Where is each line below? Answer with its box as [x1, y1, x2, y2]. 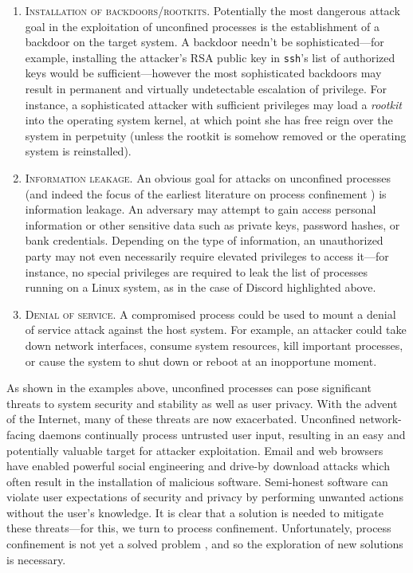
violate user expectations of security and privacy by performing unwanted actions [6, 489, 403, 505]
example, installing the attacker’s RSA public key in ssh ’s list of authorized [25, 49, 395, 65]
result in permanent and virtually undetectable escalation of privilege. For [25, 80, 387, 97]
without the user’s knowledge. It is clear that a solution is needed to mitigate [6, 504, 383, 520]
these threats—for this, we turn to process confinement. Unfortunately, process [6, 520, 391, 536]
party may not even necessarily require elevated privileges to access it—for [25, 247, 389, 264]
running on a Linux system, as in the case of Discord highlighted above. [25, 279, 376, 296]
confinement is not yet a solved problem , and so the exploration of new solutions [6, 536, 403, 552]
